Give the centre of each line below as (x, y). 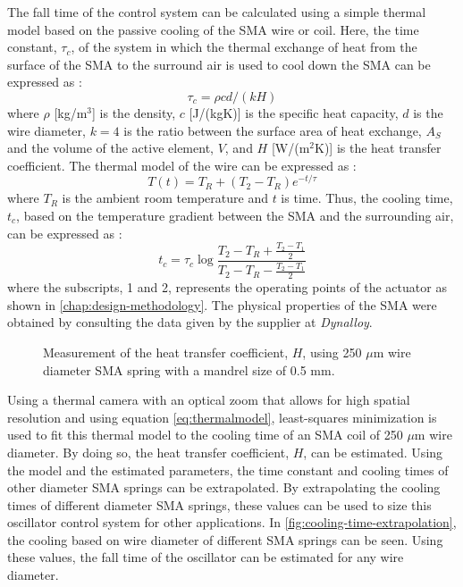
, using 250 (332, 352)
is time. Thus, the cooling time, (367, 198)
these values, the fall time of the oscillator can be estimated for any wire (206, 557)
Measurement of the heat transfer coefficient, (166, 352)
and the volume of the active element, (110, 148)
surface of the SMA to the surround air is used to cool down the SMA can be (219, 64)
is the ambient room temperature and (165, 198)
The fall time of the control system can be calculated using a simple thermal (217, 12)
